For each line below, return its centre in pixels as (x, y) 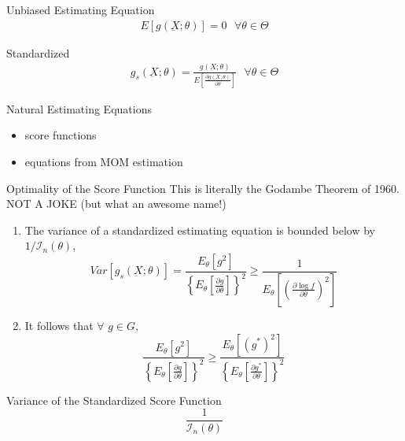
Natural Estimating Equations (79, 108)
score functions (61, 135)
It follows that (59, 325)
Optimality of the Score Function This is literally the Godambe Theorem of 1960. (203, 188)
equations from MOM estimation (104, 162)
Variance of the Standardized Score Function (114, 400)
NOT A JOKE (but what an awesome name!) (116, 204)
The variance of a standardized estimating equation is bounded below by (200, 230)
